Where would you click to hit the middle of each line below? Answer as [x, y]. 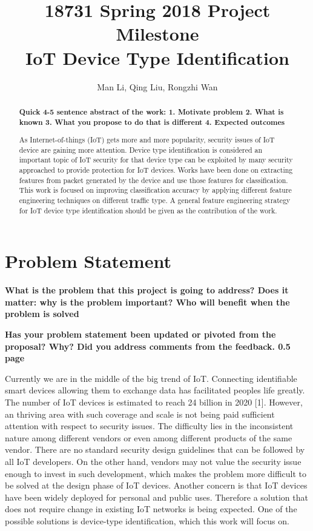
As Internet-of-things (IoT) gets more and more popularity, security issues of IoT [147, 140]
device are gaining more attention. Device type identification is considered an [141, 149]
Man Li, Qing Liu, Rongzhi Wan [157, 86]
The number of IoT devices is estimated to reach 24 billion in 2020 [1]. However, [154, 402]
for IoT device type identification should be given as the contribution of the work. [148, 210]
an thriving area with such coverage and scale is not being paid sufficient [140, 414]
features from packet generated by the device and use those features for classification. [153, 180]
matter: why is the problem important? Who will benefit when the [147, 302]
